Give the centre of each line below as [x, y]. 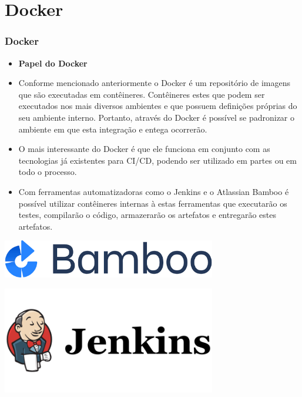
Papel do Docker [53, 63]
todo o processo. [48, 172]
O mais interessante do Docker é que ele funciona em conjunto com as [144, 149]
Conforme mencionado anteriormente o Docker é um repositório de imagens [154, 83]
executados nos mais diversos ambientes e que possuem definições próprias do [158, 106]
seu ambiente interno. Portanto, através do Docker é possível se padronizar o [156, 117]
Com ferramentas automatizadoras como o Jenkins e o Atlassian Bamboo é [154, 191]
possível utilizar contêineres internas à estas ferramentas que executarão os [153, 203]
